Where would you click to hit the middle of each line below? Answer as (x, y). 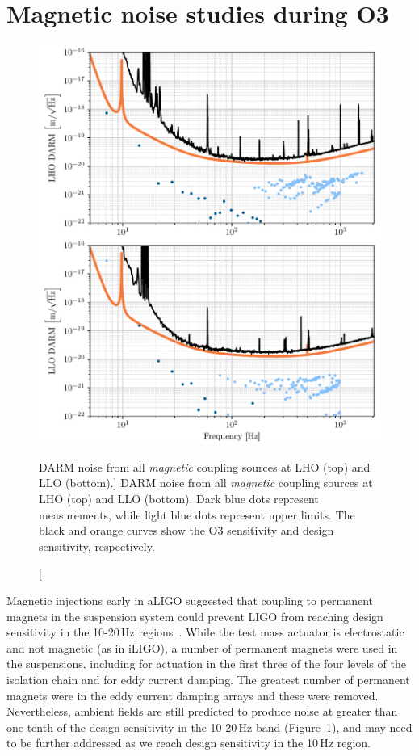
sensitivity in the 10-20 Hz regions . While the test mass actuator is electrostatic (205, 632)
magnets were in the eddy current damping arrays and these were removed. (193, 695)
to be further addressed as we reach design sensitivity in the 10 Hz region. (189, 743)
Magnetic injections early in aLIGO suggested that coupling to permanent (190, 600)
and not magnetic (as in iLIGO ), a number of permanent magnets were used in (202, 647)
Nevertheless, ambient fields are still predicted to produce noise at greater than (202, 711)
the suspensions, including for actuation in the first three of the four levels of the (206, 664)
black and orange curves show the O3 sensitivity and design (186, 530)
